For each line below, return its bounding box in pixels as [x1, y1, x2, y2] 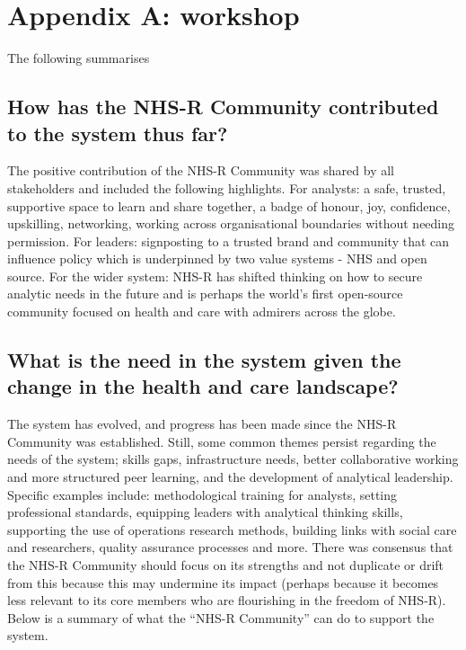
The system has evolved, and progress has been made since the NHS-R [7, 414, 397, 433]
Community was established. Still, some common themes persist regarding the [7, 432, 436, 450]
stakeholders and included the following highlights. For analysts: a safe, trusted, [7, 178, 446, 197]
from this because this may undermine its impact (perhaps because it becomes [7, 573, 439, 592]
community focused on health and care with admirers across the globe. [7, 302, 396, 321]
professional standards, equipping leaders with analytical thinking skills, [7, 503, 403, 521]
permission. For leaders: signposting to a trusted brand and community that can [7, 231, 450, 250]
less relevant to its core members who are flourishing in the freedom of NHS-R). [7, 591, 446, 610]
